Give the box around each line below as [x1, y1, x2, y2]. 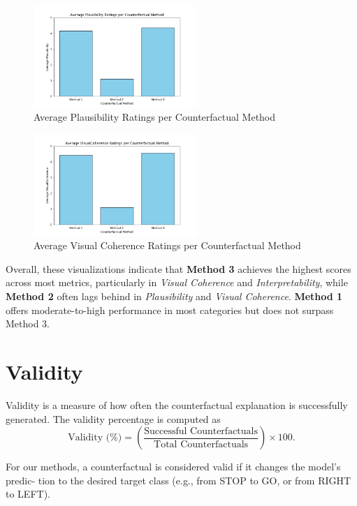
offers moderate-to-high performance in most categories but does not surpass [6, 302, 334, 317]
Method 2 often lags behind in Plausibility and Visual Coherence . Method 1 [6, 289, 343, 304]
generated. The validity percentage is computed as [6, 411, 221, 426]
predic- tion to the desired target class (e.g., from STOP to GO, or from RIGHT [6, 472, 351, 487]
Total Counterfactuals [154, 439, 249, 449]
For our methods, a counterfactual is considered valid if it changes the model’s [6, 459, 341, 474]
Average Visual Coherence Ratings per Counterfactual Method [34, 238, 301, 253]
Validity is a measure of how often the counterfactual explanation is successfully [6, 397, 348, 412]
